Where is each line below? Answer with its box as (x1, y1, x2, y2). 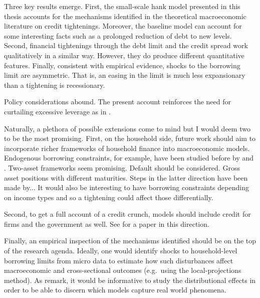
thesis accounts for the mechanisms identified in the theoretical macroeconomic (4, 11, 246, 21)
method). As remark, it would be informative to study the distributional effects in (4, 274, 256, 285)
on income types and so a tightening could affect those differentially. (4, 192, 213, 202)
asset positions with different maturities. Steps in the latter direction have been (4, 172, 248, 183)
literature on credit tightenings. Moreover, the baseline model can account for (4, 21, 242, 31)
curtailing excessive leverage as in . (4, 106, 111, 116)
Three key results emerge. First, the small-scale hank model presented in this (4, 1, 240, 11)
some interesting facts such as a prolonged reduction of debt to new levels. (4, 30, 232, 41)
